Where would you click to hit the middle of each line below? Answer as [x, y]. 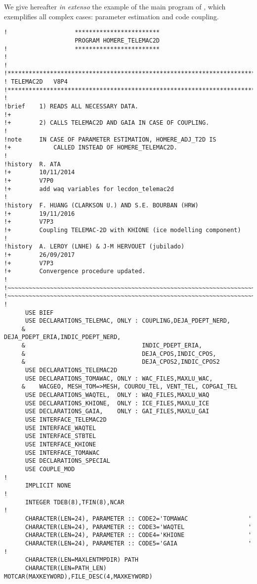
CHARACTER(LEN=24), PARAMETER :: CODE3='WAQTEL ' [138, 527]
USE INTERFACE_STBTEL [61, 436]
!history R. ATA [32, 164]
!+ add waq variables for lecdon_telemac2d [89, 189]
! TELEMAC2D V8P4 [36, 82]
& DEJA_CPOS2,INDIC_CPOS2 [121, 362]
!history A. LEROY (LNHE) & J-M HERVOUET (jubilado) [94, 247]
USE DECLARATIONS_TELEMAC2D [71, 370]
